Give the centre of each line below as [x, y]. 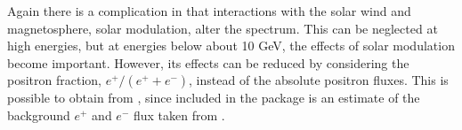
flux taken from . [179, 115]
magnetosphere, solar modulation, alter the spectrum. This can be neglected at [223, 28]
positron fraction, [54, 80]
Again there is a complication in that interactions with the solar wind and [209, 11]
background [39, 115]
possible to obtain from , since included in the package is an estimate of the [214, 98]
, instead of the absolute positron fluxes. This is [319, 80]
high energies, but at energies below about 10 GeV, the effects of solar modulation [231, 46]
